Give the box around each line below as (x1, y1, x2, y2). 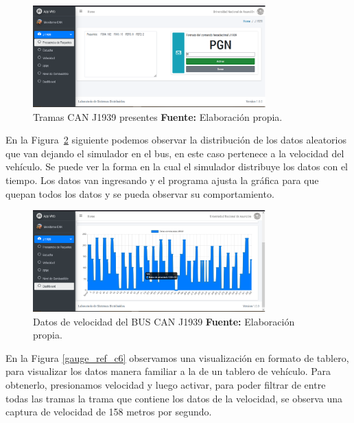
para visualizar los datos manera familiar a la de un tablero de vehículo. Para (5, 364, 331, 378)
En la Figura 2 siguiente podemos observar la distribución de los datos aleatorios (5, 133, 346, 147)
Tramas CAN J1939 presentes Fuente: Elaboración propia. (33, 109, 283, 124)
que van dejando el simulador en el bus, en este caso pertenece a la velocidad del (5, 146, 344, 160)
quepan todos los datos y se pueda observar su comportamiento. (5, 186, 274, 201)
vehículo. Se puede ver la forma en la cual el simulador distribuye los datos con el (5, 159, 348, 174)
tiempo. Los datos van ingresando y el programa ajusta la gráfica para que (5, 173, 319, 187)
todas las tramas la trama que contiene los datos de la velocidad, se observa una (5, 391, 342, 405)
